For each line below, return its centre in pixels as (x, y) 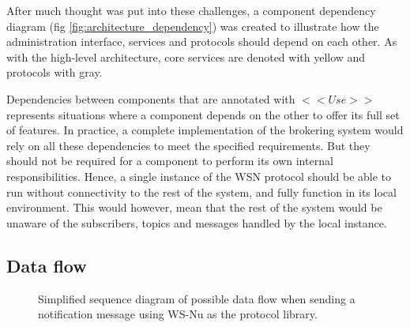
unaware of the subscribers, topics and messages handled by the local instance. (197, 222)
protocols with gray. (55, 72)
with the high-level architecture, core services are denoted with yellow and (186, 56)
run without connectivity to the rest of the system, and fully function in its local (201, 192)
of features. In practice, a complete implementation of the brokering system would (205, 130)
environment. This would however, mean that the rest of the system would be (194, 207)
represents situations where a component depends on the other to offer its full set (203, 114)
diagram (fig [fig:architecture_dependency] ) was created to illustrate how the (193, 26)
